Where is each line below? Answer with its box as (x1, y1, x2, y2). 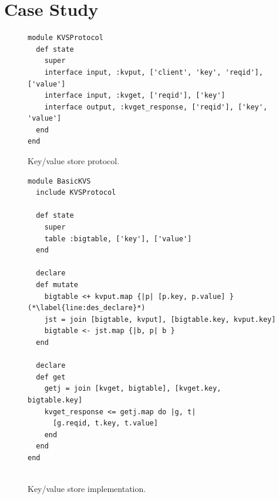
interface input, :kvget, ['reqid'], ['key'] (44, 91, 226, 100)
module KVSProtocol (28, 34, 103, 42)
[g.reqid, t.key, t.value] (52, 419, 158, 428)
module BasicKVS (28, 177, 91, 185)
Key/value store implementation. (28, 483, 146, 495)
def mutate (36, 281, 78, 289)
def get (36, 372, 66, 381)
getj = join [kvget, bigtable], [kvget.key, (44, 384, 221, 393)
